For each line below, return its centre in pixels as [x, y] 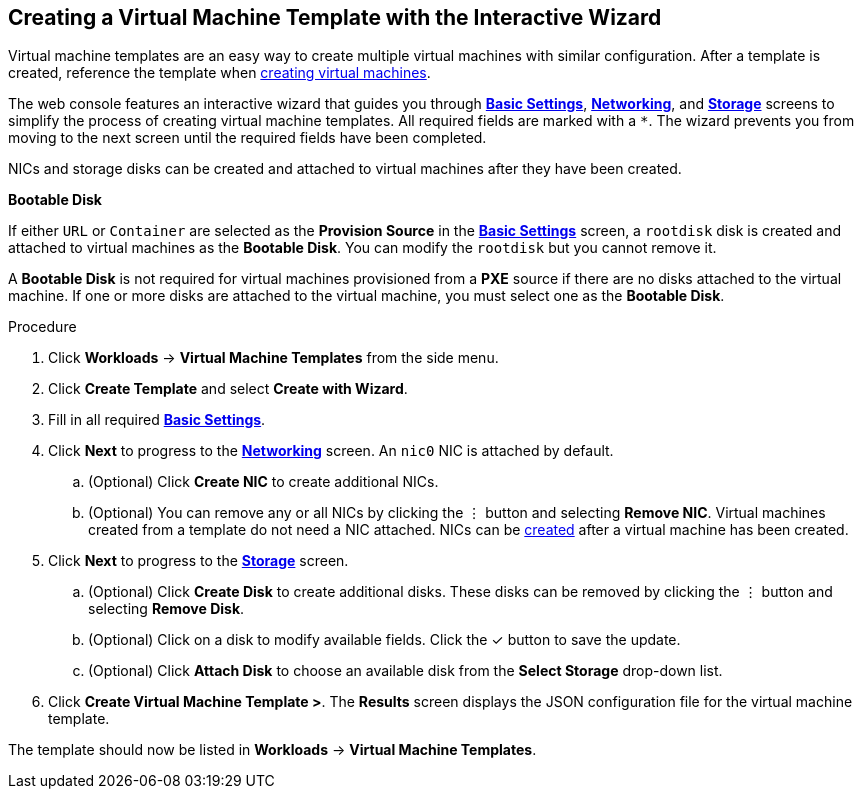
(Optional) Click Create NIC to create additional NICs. [263, 482]
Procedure [42, 327]
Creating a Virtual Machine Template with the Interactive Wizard [335, 17]
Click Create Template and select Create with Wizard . [228, 389]
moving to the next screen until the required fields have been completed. [247, 138]
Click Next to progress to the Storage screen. [198, 561]
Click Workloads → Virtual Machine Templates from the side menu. [273, 358]
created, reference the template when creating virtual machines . [219, 73]
